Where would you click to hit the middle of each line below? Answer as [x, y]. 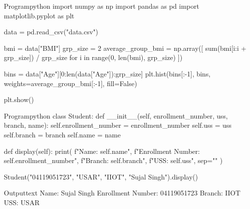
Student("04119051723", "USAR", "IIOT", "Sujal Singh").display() [101, 176]
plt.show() [19, 99]
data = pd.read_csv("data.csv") [51, 32]
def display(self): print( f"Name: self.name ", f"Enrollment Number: [102, 151]
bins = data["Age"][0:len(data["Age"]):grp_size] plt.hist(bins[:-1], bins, [107, 73]
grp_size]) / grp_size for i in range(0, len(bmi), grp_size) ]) [93, 57]
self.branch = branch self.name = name [62, 134]
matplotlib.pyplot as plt [39, 15]
